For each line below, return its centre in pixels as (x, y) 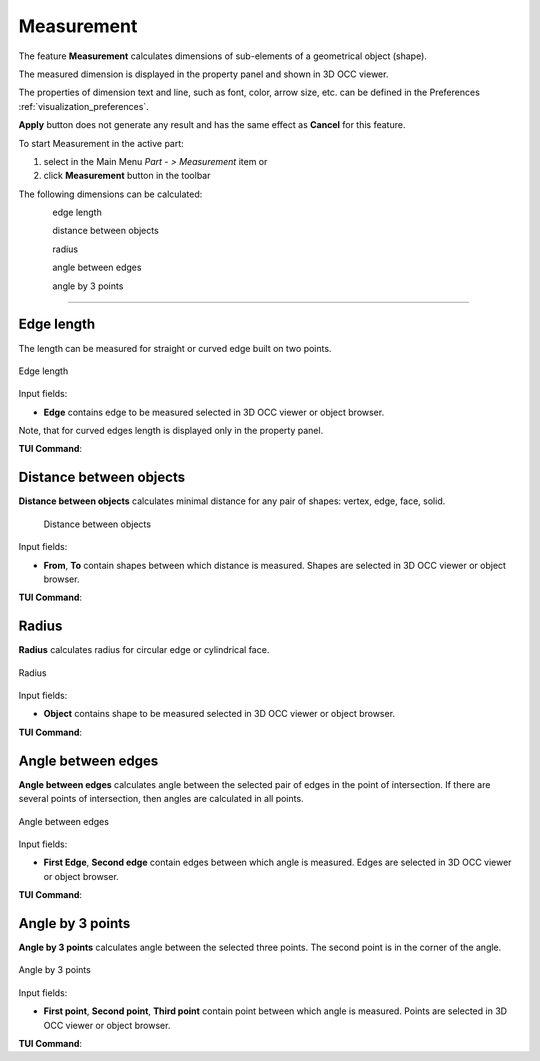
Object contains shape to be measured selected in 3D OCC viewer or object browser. (219, 714)
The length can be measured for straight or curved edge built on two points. (175, 348)
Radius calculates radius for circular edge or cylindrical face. (144, 650)
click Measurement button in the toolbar (127, 176)
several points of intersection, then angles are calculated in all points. (161, 799)
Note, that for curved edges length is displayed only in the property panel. (171, 431)
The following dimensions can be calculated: (110, 194)
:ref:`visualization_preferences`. (83, 106)
